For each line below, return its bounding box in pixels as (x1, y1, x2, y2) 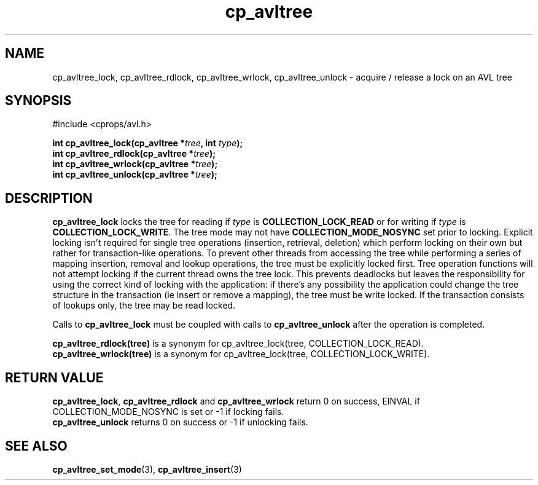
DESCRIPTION (5, 190, 93, 206)
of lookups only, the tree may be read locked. (52, 300, 236, 311)
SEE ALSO (5, 438, 68, 454)
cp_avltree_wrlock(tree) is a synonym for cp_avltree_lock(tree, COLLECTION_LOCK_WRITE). (52, 349, 430, 360)
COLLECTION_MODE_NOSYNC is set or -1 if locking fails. (52, 406, 284, 417)
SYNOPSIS (5, 93, 72, 109)
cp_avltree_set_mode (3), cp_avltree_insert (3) (52, 463, 242, 475)
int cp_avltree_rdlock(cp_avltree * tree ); (52, 148, 216, 159)
